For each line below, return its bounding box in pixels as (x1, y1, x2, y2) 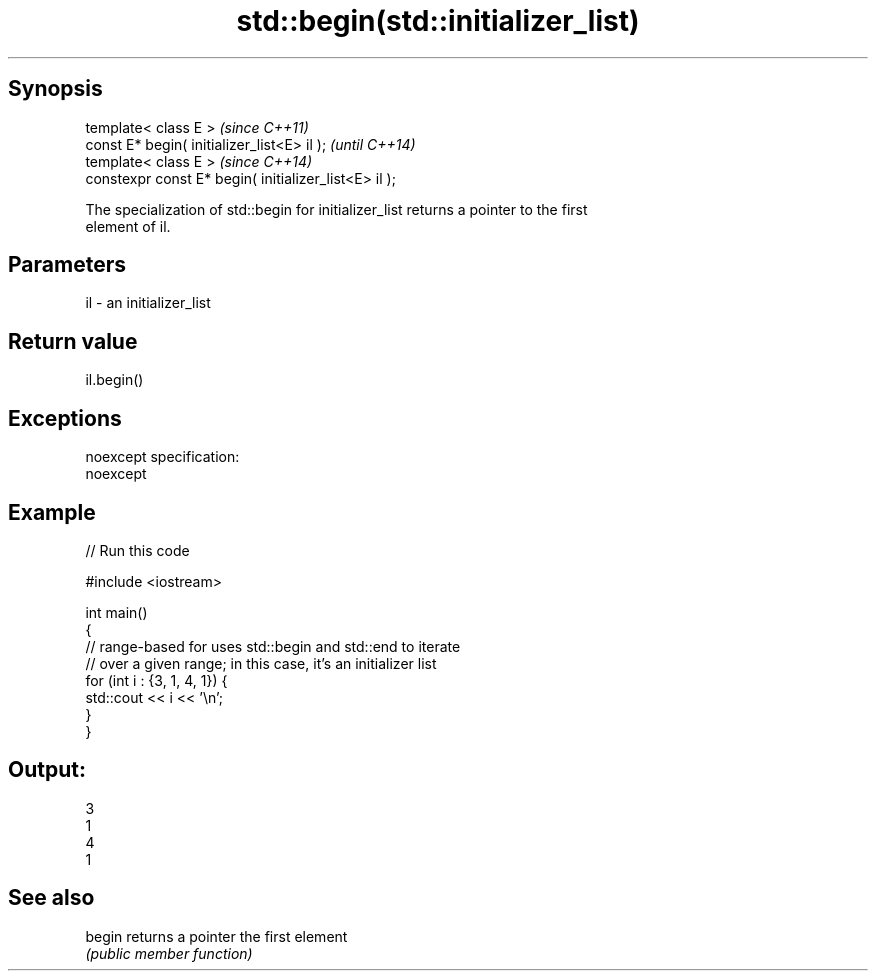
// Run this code (85, 541, 190, 559)
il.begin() (85, 371, 144, 389)
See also (8, 885, 95, 911)
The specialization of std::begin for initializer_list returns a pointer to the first (85, 200, 588, 218)
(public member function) (85, 944, 253, 962)
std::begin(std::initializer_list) (236, 4, 640, 38)
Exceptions (8, 405, 122, 431)
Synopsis (8, 76, 103, 102)
